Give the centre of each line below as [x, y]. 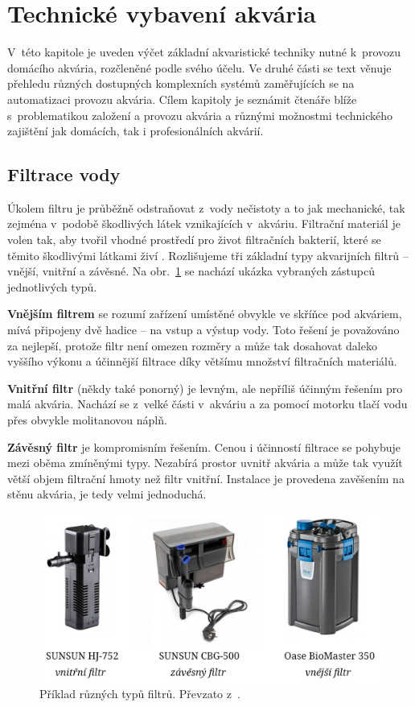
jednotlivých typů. [52, 286]
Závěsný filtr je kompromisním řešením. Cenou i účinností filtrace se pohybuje [204, 447]
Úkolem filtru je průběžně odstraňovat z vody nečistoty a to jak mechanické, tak [206, 207]
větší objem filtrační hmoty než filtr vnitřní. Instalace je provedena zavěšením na [206, 478]
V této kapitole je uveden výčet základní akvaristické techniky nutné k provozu [204, 52]
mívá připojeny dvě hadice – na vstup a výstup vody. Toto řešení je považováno [203, 330]
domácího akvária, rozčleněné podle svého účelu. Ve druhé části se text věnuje [199, 67]
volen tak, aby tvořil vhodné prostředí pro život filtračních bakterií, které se [194, 240]
